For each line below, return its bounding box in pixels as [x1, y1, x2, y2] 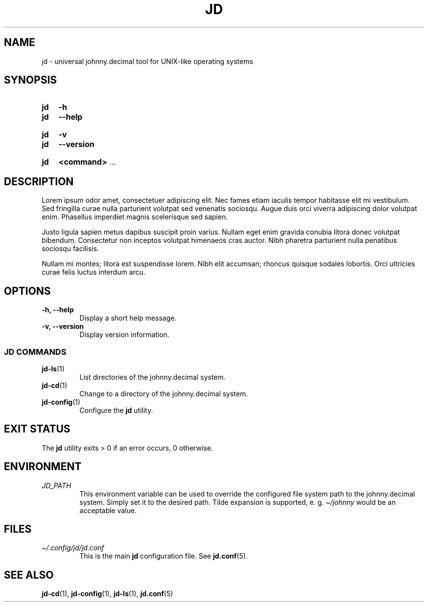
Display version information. [79, 330, 170, 339]
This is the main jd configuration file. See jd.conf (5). [79, 552, 248, 561]
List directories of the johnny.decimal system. [79, 372, 226, 381]
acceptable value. [79, 506, 137, 515]
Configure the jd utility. [79, 406, 153, 414]
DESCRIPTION [4, 175, 74, 188]
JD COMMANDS [4, 346, 66, 357]
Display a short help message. [79, 314, 177, 323]
